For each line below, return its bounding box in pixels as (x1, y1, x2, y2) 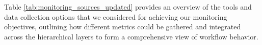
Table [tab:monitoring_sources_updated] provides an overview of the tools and (4, 2, 252, 12)
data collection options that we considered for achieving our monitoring (4, 11, 227, 22)
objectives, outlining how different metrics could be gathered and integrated (4, 21, 241, 32)
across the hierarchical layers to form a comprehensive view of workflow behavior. (4, 31, 258, 41)
